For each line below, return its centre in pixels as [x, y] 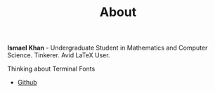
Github [27, 83]
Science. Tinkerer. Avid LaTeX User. [59, 55]
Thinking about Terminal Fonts [51, 69]
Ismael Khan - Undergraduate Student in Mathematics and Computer [107, 48]
